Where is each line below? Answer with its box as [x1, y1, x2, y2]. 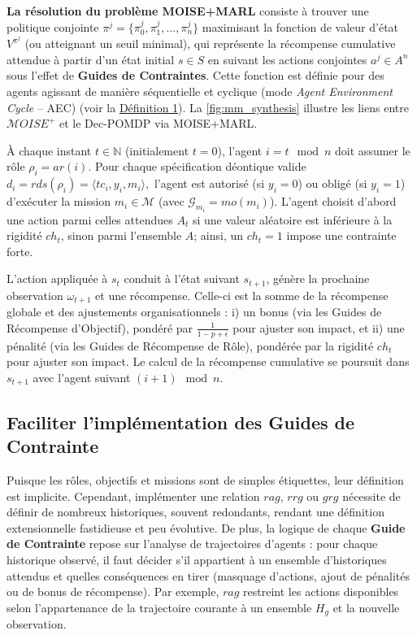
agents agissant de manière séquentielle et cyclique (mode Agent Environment [7, 83, 393, 100]
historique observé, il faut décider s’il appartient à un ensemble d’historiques [7, 550, 387, 568]
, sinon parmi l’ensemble [60, 227, 182, 244]
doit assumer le [335, 141, 410, 159]
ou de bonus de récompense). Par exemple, [7, 583, 219, 600]
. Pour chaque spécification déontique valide [88, 158, 306, 175]
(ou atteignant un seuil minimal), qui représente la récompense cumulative [24, 35, 396, 52]
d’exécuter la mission [7, 193, 111, 210]
